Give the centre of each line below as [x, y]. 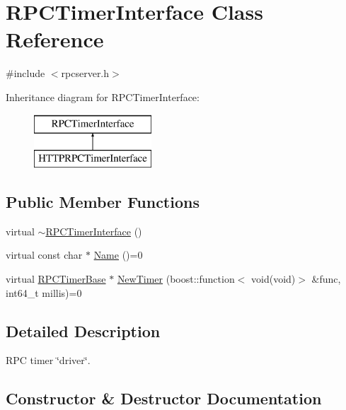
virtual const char [44, 255]
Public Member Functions [103, 202]
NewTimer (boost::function [176, 279]
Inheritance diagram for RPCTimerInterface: [103, 96]
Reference [55, 39]
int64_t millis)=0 [44, 292]
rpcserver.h [85, 73]
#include [25, 73]
